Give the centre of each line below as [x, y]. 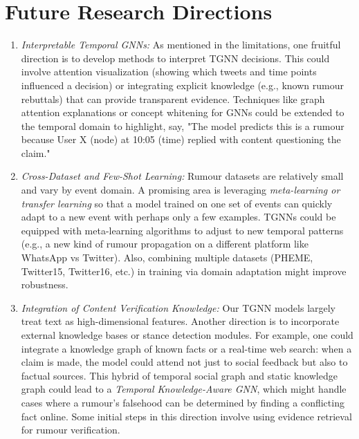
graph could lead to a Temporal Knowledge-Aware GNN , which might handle [184, 389]
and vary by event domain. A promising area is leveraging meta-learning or [181, 190]
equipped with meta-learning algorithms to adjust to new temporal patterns [182, 230]
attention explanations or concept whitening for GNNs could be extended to [183, 112]
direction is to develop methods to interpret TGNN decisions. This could [175, 58]
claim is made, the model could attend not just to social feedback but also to [184, 362]
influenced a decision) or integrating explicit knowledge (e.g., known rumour [182, 85]
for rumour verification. [71, 430]
